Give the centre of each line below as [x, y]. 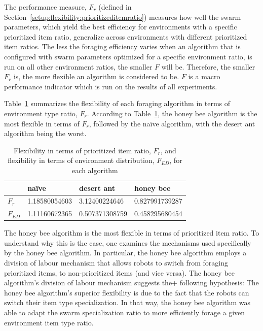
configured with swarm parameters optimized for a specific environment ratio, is [128, 56]
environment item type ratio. [49, 322]
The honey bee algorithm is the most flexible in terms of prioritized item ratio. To [132, 233]
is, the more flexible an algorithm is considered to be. [96, 76]
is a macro [204, 76]
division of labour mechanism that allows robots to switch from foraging [116, 263]
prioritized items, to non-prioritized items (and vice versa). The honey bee [120, 272]
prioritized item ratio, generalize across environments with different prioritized [126, 36]
